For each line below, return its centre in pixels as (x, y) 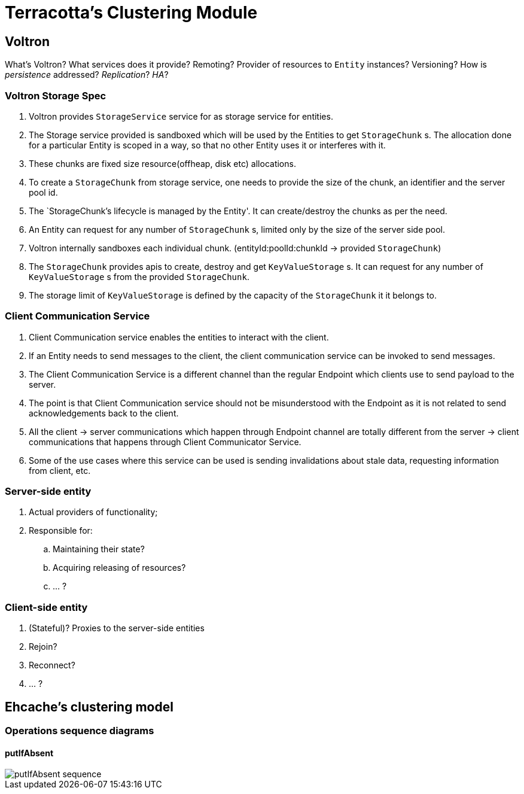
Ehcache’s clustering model (89, 707)
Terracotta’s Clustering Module (131, 13)
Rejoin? (43, 647)
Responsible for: (61, 531)
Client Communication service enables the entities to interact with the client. (179, 337)
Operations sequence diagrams (80, 731)
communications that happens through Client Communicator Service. (165, 442)
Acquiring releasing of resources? (119, 568)
